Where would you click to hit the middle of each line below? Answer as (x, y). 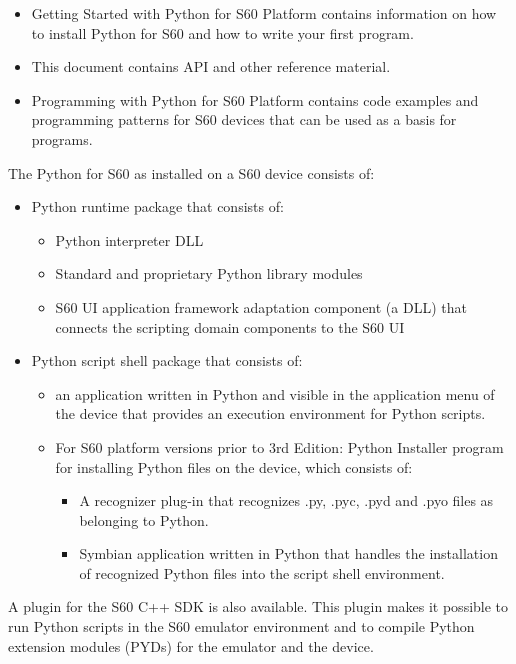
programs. (62, 138)
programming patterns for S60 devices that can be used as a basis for (244, 119)
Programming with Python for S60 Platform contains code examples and (255, 99)
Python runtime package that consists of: (157, 206)
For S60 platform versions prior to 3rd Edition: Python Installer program (279, 446)
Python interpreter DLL (129, 239)
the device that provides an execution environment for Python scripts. (270, 413)
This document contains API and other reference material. (211, 66)
